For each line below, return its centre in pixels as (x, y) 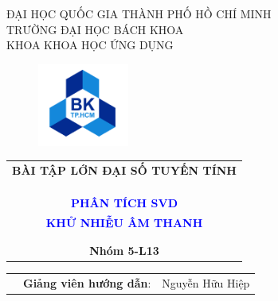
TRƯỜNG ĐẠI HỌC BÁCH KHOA (95, 29)
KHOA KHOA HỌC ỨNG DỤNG (90, 45)
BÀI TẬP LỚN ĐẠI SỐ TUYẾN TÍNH (124, 170)
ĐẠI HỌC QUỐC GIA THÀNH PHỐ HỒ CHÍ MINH (139, 14)
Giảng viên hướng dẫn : (87, 282)
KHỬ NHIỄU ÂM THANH (124, 222)
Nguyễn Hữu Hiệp (206, 282)
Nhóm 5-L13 (124, 250)
